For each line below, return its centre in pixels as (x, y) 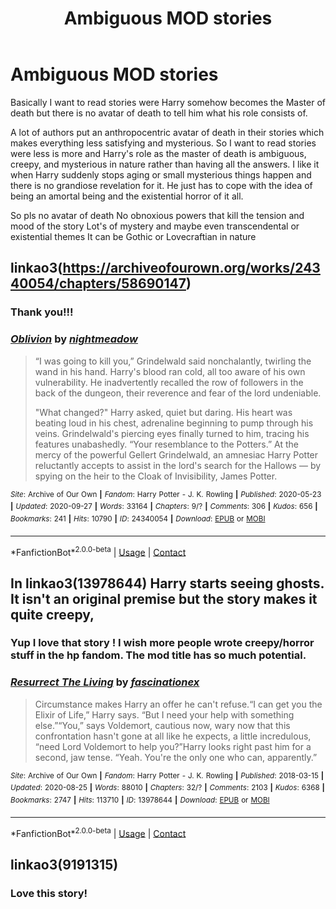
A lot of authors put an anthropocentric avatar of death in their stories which (167, 132)
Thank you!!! (42, 312)
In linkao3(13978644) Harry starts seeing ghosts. (167, 583)
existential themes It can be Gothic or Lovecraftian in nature (133, 236)
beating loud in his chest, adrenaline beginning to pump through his (174, 423)
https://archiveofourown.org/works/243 (191, 268)
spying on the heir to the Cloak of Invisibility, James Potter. (156, 476)
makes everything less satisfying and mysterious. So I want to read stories (163, 143)
